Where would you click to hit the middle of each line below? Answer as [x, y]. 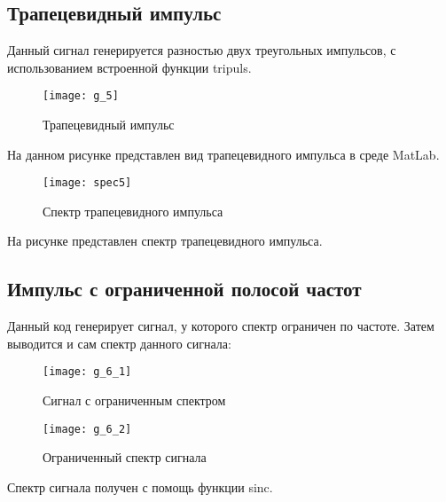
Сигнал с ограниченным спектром [134, 400]
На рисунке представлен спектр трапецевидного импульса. [165, 241]
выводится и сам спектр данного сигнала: [119, 343]
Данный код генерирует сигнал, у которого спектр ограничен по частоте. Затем [221, 326]
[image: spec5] [87, 183]
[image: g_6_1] [87, 372]
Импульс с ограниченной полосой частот [184, 289]
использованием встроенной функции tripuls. [129, 67]
